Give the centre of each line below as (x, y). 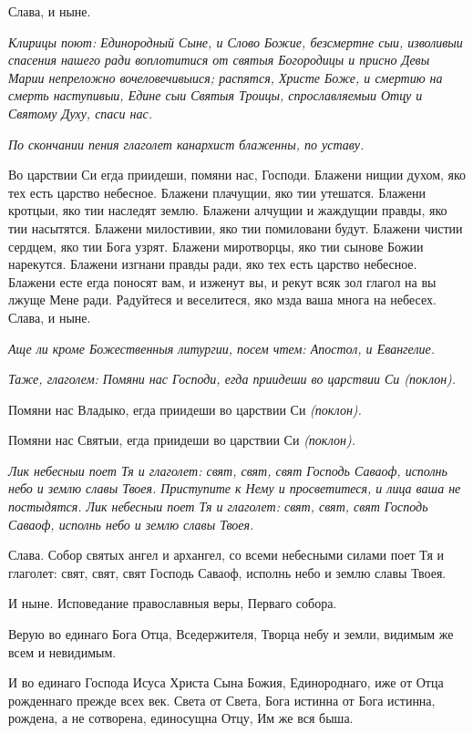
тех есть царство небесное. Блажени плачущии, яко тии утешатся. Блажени (217, 192)
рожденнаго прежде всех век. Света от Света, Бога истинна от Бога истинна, (222, 700)
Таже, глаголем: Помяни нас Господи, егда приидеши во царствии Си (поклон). (232, 379)
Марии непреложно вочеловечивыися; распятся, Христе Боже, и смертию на (226, 77)
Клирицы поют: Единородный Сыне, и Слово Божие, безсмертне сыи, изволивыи (236, 41)
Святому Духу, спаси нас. (81, 113)
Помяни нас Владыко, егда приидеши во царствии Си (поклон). (185, 409)
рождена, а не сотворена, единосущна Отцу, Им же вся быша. (181, 718)
